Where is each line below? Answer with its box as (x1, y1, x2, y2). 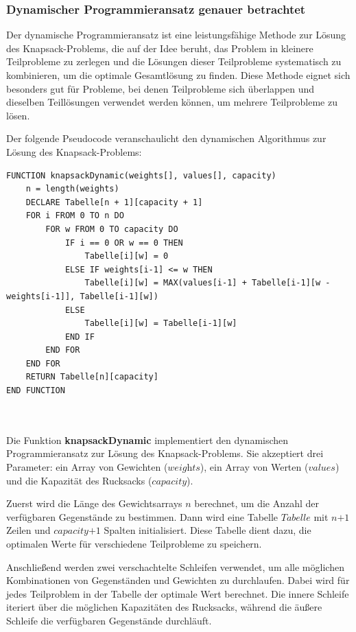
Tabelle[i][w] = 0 (84, 251, 169, 261)
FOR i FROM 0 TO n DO (25, 211, 124, 221)
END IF (64, 331, 95, 342)
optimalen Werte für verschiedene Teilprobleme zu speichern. (6, 537, 262, 550)
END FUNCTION (6, 386, 65, 396)
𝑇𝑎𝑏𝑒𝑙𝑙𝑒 (281, 513, 311, 523)
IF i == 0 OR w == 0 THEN (64, 237, 183, 248)
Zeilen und (6, 523, 51, 537)
